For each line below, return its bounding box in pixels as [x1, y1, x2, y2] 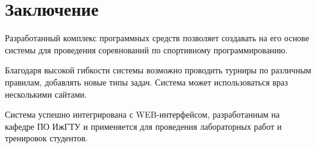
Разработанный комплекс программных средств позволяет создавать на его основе [5, 32, 309, 44]
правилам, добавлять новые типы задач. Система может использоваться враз [5, 75, 288, 88]
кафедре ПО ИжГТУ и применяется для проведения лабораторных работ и [5, 119, 282, 132]
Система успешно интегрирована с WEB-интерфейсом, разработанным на [5, 108, 280, 121]
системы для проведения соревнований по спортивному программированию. [5, 43, 288, 56]
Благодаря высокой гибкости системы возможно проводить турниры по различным [5, 64, 312, 76]
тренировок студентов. [5, 132, 88, 144]
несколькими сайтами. [5, 87, 87, 100]
